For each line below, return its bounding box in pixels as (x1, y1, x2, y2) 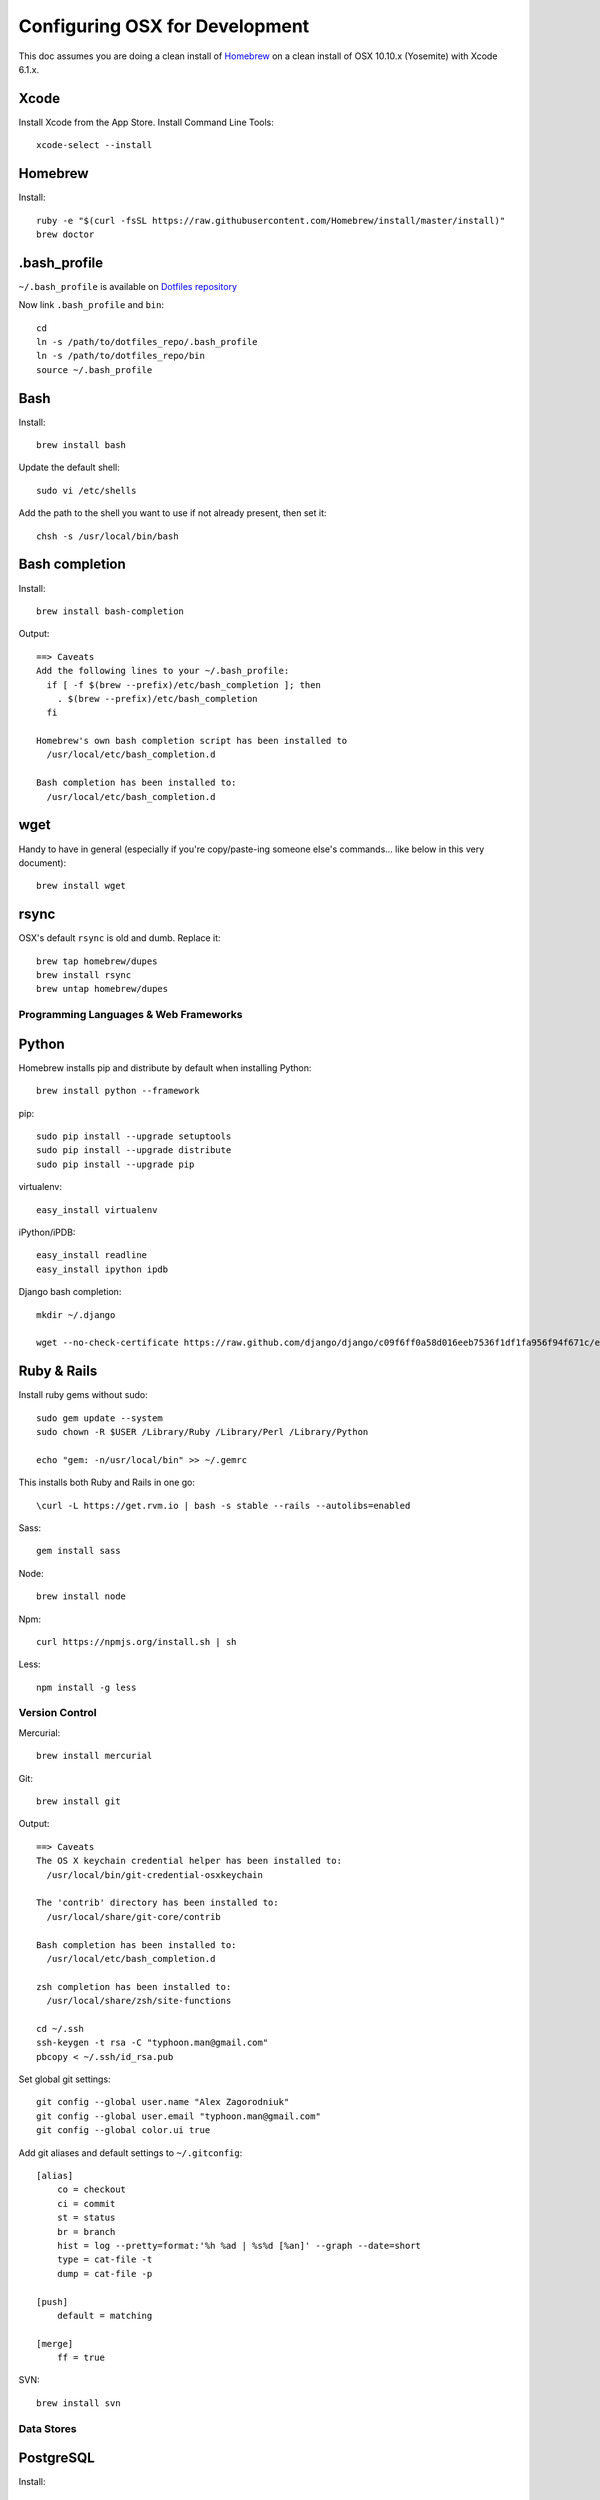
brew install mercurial (36, 1750, 153, 1762)
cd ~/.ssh (36, 2023, 84, 2034)
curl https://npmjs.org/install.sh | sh (36, 1636, 237, 1647)
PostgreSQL (18, 2450, 95, 2467)
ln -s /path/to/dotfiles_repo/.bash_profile (36, 336, 259, 347)
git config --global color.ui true (36, 2125, 211, 2136)
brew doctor (36, 228, 95, 240)
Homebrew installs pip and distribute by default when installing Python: (18, 1061, 312, 1074)
